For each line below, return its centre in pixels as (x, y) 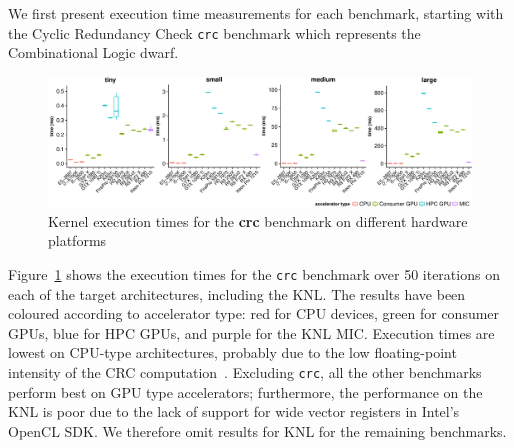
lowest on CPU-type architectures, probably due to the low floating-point (232, 352)
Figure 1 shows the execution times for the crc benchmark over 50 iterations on (254, 274)
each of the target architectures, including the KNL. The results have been (237, 293)
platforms (77, 240)
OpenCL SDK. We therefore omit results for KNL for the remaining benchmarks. (257, 430)
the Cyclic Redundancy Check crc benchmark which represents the (214, 32)
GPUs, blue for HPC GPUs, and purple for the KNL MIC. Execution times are (251, 332)
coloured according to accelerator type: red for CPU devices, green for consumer (254, 313)
